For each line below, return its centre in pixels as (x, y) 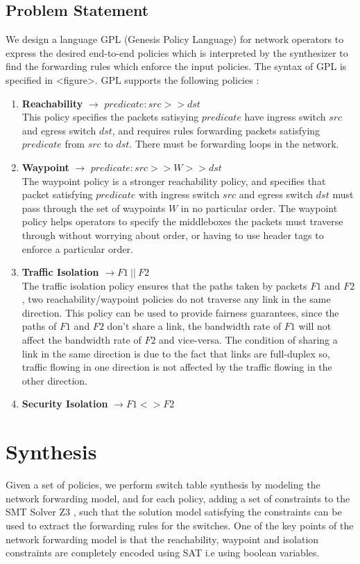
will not (315, 326)
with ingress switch (179, 194)
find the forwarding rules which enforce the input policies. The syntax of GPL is (176, 66)
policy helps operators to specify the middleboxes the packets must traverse (182, 221)
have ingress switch (285, 117)
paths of (39, 326)
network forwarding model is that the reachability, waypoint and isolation (162, 539)
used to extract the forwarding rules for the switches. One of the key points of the (180, 525)
